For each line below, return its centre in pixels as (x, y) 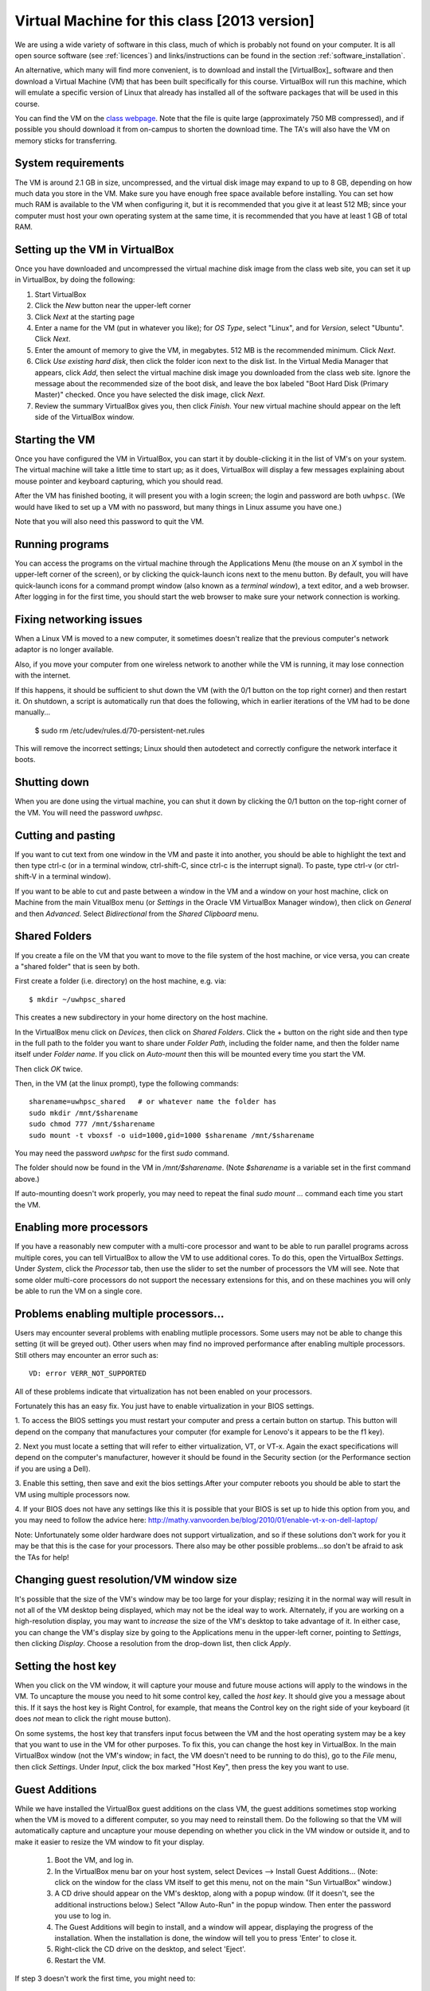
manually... (33, 712)
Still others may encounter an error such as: (87, 1355)
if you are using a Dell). (53, 1469)
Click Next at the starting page (85, 317)
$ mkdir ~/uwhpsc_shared (77, 999)
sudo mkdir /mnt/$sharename (84, 1113)
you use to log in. (83, 1916)
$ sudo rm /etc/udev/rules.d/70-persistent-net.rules (120, 730)
